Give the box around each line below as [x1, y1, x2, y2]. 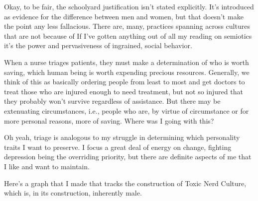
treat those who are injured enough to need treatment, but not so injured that [4, 86, 243, 96]
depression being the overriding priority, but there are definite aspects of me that [4, 151, 252, 162]
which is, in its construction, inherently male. [4, 188, 142, 198]
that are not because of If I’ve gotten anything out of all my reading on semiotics [4, 30, 252, 41]
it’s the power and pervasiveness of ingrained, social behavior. [4, 40, 192, 51]
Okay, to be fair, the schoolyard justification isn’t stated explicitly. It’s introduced [4, 1, 254, 11]
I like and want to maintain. [4, 161, 90, 171]
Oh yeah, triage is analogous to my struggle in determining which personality [4, 132, 240, 142]
